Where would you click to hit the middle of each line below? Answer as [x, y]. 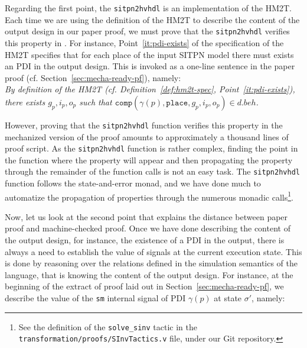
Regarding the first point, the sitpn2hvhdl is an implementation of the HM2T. [148, 8]
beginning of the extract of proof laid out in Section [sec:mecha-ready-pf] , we [144, 286]
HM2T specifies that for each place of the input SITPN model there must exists [149, 54]
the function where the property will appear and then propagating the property [149, 159]
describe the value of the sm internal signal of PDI [95, 298]
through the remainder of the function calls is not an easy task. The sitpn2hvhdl [152, 171]
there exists [25, 101]
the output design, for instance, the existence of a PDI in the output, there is [145, 240]
